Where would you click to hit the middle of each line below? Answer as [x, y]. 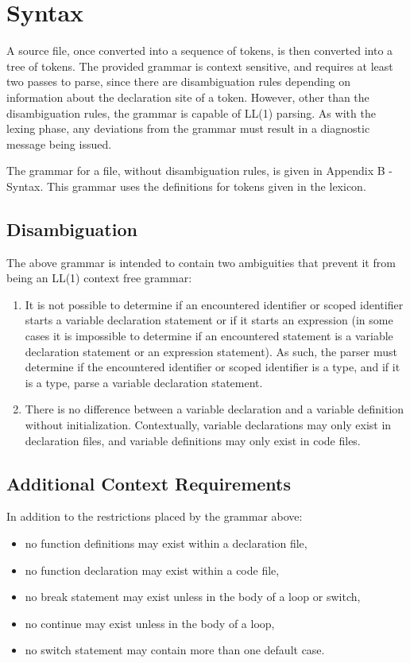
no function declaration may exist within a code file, [152, 570]
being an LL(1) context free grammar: [99, 278]
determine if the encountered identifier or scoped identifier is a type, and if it [213, 367]
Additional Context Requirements [149, 483]
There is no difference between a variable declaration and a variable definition [215, 409]
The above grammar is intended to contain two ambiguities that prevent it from [201, 262]
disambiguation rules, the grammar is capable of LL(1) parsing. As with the [191, 112]
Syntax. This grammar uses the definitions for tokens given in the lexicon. [186, 186]
